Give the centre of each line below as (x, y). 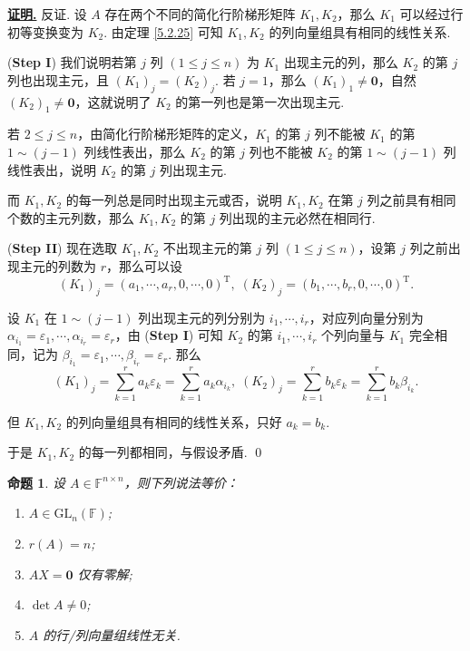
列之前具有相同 (411, 200)
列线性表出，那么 (135, 151)
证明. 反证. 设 (47, 14)
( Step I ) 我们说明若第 (72, 62)
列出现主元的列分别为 (202, 317)
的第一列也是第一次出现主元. (260, 101)
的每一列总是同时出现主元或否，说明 (174, 200)
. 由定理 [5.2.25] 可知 (163, 31)
